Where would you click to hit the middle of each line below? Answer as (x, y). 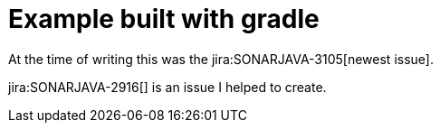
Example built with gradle (164, 19)
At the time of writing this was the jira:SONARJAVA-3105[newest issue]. (221, 59)
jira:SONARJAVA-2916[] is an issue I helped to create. (167, 87)
